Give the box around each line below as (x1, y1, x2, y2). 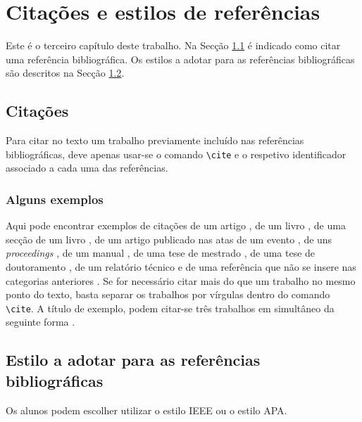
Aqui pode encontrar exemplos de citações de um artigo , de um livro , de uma (6, 218, 346, 233)
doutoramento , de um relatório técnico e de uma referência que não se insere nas (6, 259, 356, 274)
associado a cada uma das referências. (6, 160, 168, 175)
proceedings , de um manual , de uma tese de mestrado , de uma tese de (6, 245, 316, 260)
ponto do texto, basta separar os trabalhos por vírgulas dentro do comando (6, 287, 330, 302)
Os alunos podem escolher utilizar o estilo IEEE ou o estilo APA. (6, 402, 287, 417)
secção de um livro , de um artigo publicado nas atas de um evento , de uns (6, 231, 332, 246)
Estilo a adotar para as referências (6, 349, 261, 371)
